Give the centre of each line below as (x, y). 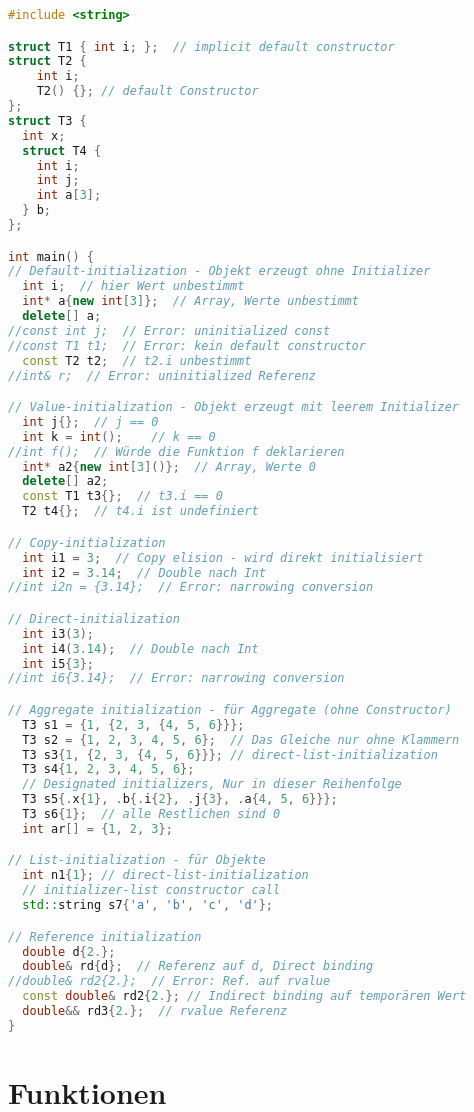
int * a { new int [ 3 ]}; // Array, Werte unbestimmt (190, 301)
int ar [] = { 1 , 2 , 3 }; (97, 828)
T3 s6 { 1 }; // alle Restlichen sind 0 (151, 814)
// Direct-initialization (94, 618)
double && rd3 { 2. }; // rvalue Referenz (155, 1011)
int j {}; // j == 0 (90, 421)
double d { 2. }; (69, 951)
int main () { (51, 256)
